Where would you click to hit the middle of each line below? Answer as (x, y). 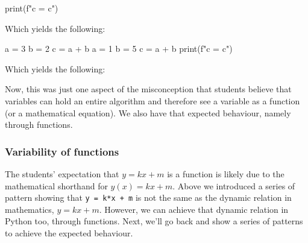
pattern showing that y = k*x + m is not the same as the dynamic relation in (148, 197)
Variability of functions (62, 151)
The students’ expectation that (62, 173)
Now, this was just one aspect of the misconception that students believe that (148, 89)
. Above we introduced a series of (234, 185)
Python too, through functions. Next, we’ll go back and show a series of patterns (154, 221)
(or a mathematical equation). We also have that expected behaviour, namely (148, 112)
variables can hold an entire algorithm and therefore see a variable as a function (152, 100)
